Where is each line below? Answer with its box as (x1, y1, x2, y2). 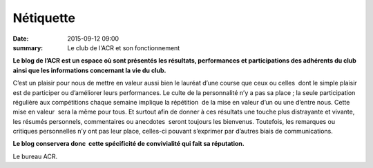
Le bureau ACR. (12, 152, 58, 160)
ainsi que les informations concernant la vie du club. (12, 66, 166, 74)
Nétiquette (12, 10, 76, 25)
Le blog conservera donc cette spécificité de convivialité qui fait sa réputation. (12, 140, 245, 148)
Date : (12, 34, 29, 43)
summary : (12, 43, 44, 52)
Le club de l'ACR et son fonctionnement (67, 43, 180, 52)
